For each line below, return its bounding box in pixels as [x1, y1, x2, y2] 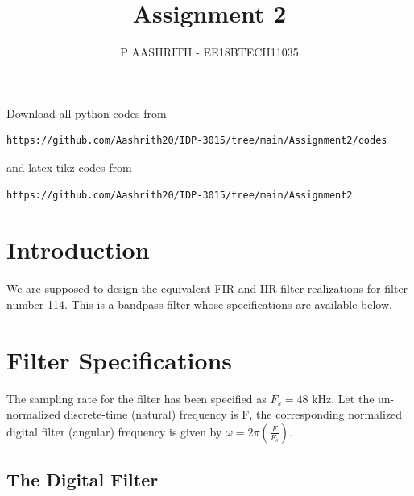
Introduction [6, 233, 150, 266]
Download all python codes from [6, 104, 167, 121]
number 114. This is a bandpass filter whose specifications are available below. [6, 295, 392, 312]
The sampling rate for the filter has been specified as [6, 390, 267, 406]
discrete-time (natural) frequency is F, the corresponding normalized [64, 406, 403, 423]
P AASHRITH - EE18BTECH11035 [120, 44, 299, 60]
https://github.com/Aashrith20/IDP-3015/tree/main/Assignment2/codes [6, 135, 387, 147]
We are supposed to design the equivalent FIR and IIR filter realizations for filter [6, 280, 408, 297]
